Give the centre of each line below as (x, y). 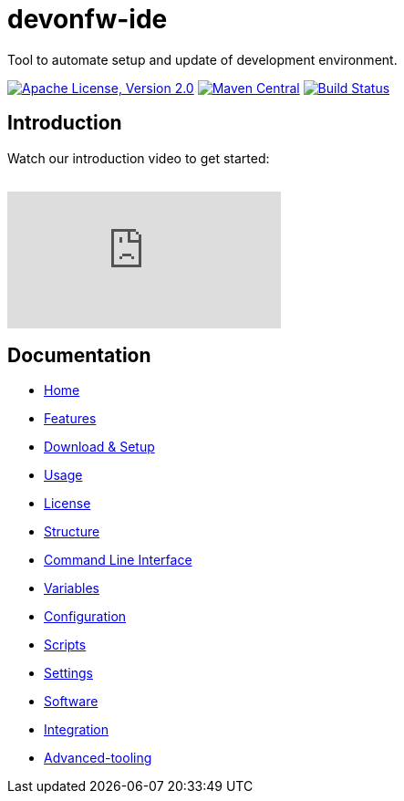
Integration (76, 730)
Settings (68, 673)
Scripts (65, 645)
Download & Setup (99, 447)
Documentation (79, 356)
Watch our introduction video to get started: (139, 158)
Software (71, 702)
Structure (72, 532)
